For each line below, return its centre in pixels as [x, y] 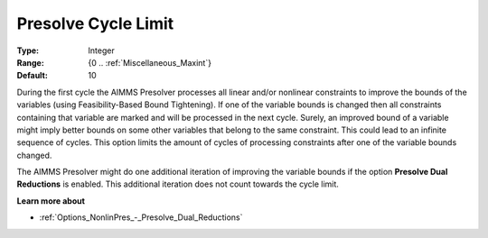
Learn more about [51, 201]
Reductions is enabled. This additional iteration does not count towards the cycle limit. [178, 184]
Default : [33, 76]
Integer [101, 50]
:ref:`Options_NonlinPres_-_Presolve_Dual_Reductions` [141, 217]
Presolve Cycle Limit [95, 23]
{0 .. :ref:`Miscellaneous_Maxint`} [150, 62]
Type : [28, 50]
